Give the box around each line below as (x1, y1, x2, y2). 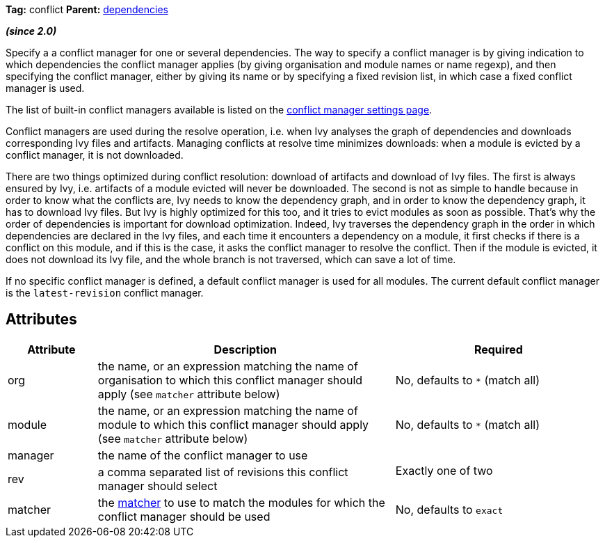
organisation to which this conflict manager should (97, 372, 363, 387)
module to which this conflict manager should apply (97, 417, 369, 432)
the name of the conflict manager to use (97, 448, 308, 462)
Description (213, 342, 277, 356)
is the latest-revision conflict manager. (6, 287, 204, 299)
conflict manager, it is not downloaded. (6, 149, 184, 161)
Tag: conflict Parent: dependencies (6, 3, 168, 15)
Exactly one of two (395, 463, 493, 478)
